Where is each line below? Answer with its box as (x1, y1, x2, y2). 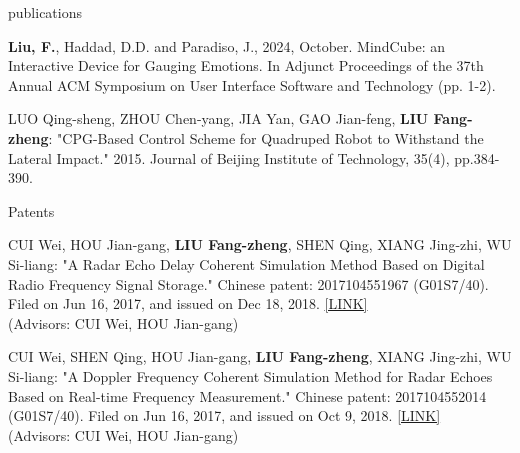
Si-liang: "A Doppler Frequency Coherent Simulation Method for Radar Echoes (8, 365, 493, 386)
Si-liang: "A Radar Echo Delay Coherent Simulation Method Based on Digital (8, 253, 485, 274)
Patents (8, 200, 55, 221)
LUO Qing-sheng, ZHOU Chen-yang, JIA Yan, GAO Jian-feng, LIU (8, 108, 429, 129)
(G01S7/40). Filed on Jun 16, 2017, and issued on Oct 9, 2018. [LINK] (8, 405, 441, 426)
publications (8, 2, 82, 22)
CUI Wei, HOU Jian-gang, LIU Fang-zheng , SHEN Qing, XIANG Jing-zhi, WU (8, 234, 512, 255)
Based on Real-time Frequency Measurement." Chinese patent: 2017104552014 (8, 385, 487, 406)
